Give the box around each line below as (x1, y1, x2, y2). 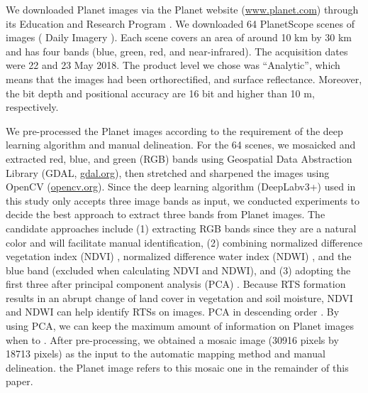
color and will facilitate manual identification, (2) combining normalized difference (6, 235, 362, 249)
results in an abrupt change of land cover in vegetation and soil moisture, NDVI (6, 290, 353, 305)
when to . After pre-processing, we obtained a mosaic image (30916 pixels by (6, 332, 339, 347)
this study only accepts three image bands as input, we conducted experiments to (6, 193, 360, 208)
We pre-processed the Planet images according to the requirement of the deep (6, 123, 343, 138)
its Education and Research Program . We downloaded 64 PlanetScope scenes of (6, 16, 355, 31)
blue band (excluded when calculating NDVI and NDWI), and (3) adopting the (6, 262, 351, 277)
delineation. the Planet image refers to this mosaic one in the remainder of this (6, 360, 349, 375)
